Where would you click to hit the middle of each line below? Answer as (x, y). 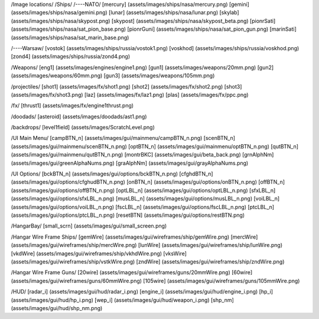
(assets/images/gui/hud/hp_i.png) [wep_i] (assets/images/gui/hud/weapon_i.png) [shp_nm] (123, 300)
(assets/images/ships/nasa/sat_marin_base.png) (70, 37)
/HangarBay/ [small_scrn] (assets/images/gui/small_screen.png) (89, 226)
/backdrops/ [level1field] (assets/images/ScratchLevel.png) (83, 128)
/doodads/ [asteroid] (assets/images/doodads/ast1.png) (79, 116)
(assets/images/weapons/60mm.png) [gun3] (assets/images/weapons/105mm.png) (113, 76)
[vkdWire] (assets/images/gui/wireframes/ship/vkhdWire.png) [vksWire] (99, 253)
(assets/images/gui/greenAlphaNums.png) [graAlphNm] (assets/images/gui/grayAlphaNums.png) (130, 163)
